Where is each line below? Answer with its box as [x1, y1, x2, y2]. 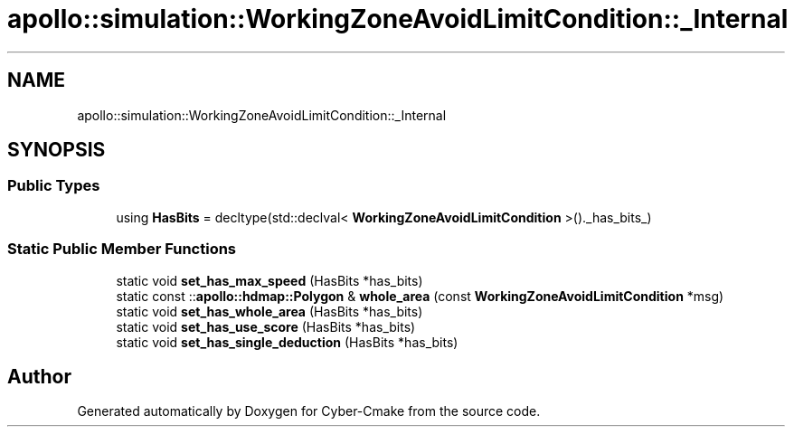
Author [7, 364, 71, 388]
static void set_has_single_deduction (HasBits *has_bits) [116, 334, 458, 350]
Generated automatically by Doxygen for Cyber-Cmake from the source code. [77, 403, 541, 420]
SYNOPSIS [7, 138, 106, 162]
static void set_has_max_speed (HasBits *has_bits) [116, 272, 423, 288]
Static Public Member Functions [7, 240, 237, 259]
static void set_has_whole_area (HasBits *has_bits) [116, 303, 423, 319]
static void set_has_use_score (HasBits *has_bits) [116, 318, 416, 335]
